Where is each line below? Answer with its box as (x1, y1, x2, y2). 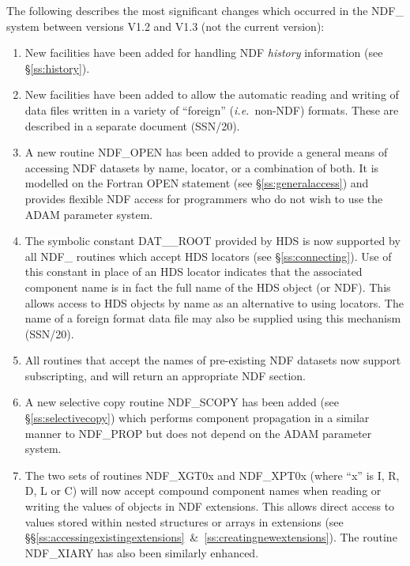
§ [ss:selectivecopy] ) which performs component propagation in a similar (24, 409, 370, 426)
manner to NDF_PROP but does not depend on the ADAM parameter (24, 424, 372, 441)
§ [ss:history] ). (24, 59, 90, 76)
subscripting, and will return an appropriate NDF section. (24, 367, 306, 383)
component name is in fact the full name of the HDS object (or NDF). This (24, 278, 391, 295)
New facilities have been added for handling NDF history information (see (24, 44, 383, 61)
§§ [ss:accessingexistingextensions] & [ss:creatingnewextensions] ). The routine (24, 529, 397, 545)
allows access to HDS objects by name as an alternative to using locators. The (24, 294, 404, 311)
